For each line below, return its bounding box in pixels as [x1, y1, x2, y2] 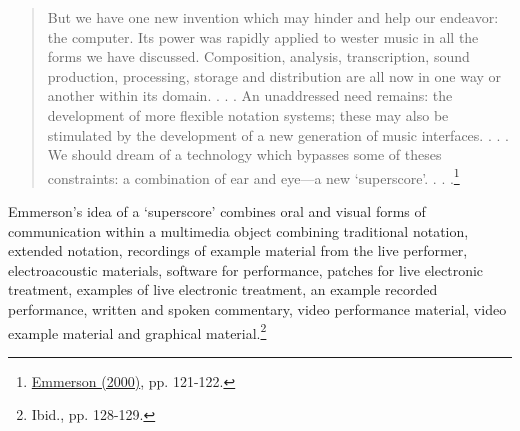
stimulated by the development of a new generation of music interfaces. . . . [47, 124, 509, 145]
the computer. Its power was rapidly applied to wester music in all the [47, 26, 479, 47]
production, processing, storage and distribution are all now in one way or [47, 65, 502, 86]
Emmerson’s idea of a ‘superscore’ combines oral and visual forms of [8, 201, 426, 221]
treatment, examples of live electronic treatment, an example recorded [8, 279, 438, 300]
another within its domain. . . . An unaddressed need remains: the [47, 85, 453, 106]
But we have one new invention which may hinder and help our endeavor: [47, 7, 499, 27]
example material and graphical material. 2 [8, 319, 267, 343]
